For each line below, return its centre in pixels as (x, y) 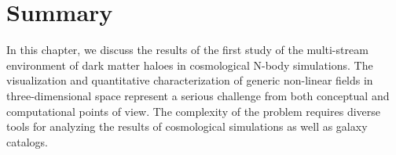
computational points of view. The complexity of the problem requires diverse (193, 111)
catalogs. (27, 141)
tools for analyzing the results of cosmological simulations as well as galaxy (187, 126)
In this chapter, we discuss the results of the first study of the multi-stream (187, 50)
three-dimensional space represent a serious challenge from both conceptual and (198, 95)
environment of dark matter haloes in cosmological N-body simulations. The (190, 65)
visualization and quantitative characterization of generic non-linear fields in (190, 80)
